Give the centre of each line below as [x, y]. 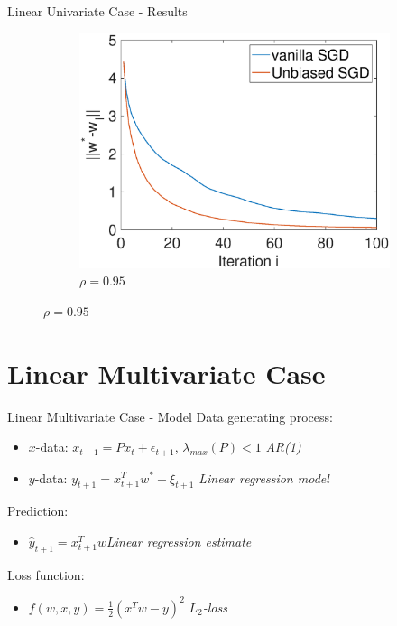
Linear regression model [264, 477]
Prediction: [38, 511]
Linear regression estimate [179, 541]
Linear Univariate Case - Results [97, 11]
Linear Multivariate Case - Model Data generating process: [170, 416]
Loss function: [46, 574]
